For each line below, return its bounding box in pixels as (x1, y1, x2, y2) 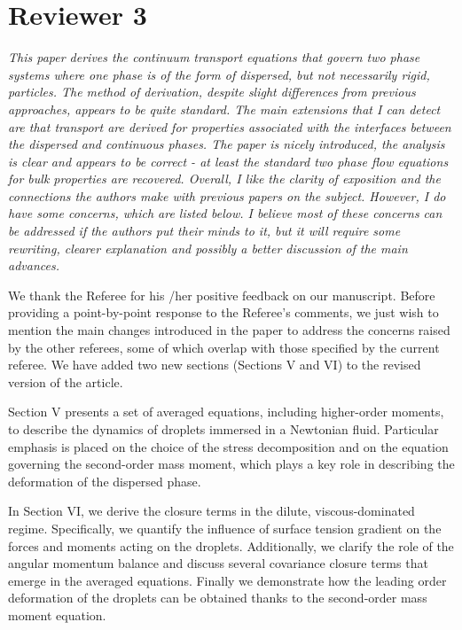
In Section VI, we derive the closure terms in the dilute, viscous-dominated (8, 502, 415, 520)
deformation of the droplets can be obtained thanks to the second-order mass (8, 588, 427, 607)
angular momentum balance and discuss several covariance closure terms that (8, 554, 428, 572)
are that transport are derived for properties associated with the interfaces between (8, 117, 451, 136)
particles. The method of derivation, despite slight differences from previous (8, 82, 416, 101)
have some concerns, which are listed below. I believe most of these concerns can (8, 204, 442, 222)
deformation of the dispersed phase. (8, 471, 201, 490)
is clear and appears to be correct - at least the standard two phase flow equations (8, 152, 449, 170)
